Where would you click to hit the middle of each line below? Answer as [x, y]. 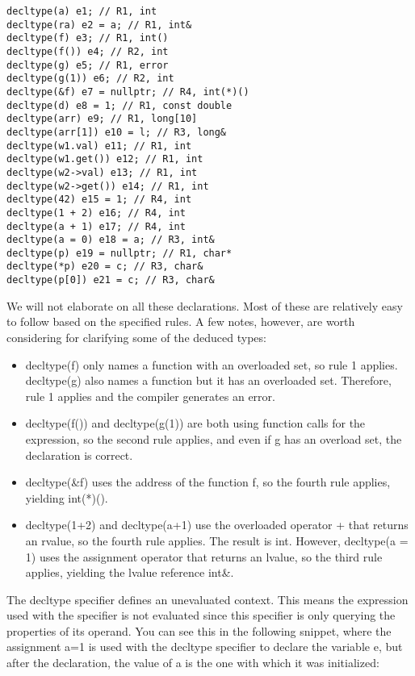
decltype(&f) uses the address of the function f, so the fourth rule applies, [208, 482]
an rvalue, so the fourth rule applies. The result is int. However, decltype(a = [217, 540]
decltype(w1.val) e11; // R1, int [99, 146]
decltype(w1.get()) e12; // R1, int [105, 159]
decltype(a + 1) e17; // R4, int [96, 226]
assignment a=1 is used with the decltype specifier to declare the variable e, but [205, 647]
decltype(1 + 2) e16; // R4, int [96, 213]
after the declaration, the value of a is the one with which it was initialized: [193, 663]
